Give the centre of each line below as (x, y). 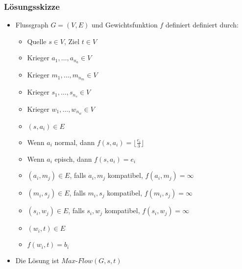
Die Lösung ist (37, 260)
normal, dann (75, 142)
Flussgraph (32, 25)
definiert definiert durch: (202, 25)
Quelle (37, 41)
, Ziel (72, 41)
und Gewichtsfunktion (124, 25)
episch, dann (73, 159)
